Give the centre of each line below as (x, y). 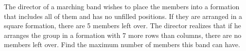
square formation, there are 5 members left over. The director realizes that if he (123, 25)
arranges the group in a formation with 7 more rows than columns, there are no (123, 35)
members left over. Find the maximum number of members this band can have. (122, 44)
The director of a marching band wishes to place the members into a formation (122, 6)
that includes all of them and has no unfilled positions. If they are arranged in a (123, 16)
